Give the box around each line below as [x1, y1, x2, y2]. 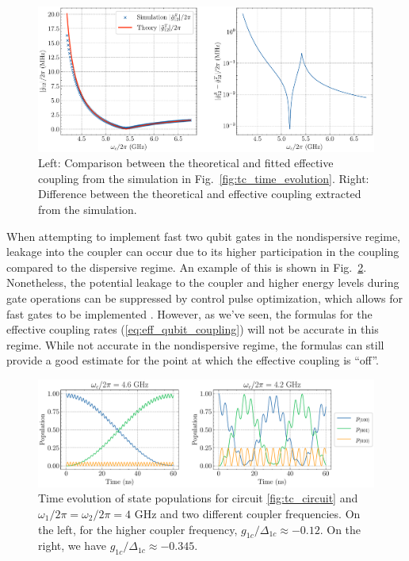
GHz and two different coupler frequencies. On [134, 505, 361, 521]
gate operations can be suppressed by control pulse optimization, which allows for [6, 289, 403, 306]
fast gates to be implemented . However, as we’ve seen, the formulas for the [6, 305, 373, 322]
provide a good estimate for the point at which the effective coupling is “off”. [6, 352, 379, 368]
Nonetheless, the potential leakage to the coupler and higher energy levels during [6, 274, 399, 291]
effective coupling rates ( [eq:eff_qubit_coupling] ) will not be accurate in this [6, 321, 379, 338]
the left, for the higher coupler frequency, [38, 521, 238, 537]
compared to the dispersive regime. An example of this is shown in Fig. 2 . [6, 258, 367, 275]
